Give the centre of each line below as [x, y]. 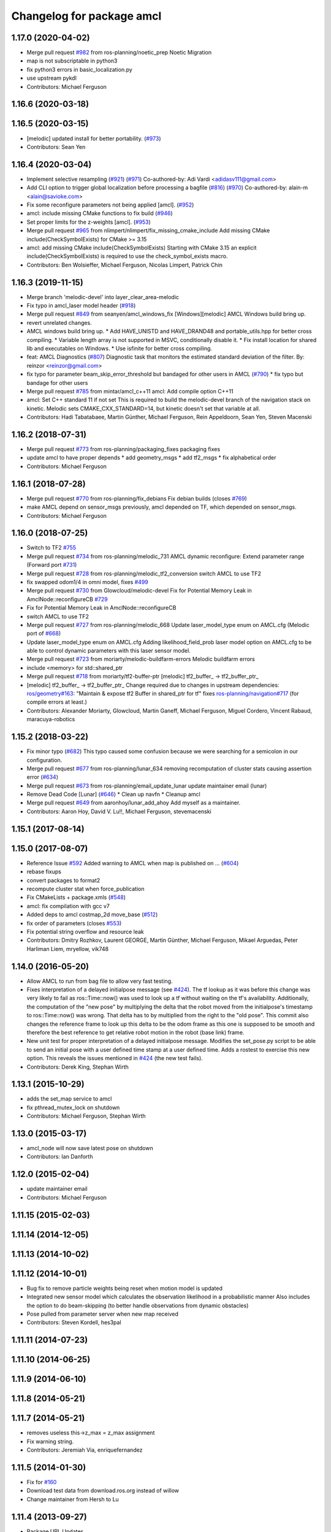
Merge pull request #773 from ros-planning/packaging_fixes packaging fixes [124, 449]
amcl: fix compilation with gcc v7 [68, 906]
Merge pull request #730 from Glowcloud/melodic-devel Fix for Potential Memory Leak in [139, 591]
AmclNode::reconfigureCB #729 [67, 599]
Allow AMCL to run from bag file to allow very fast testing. [100, 981]
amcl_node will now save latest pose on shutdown [90, 1148]
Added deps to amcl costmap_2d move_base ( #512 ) [92, 915]
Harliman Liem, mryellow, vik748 [68, 949]
